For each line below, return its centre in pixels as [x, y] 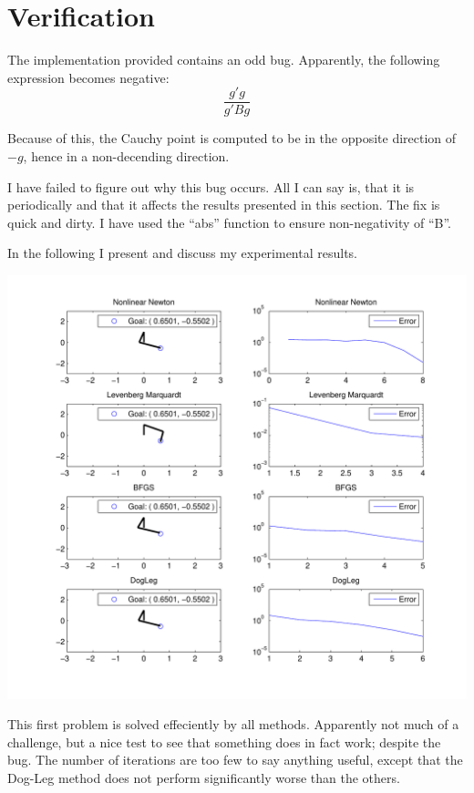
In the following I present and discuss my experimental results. [183, 253]
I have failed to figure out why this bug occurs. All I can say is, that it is [211, 186]
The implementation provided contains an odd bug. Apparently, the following [224, 60]
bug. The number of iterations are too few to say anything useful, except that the [235, 760]
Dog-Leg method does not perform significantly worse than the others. [204, 777]
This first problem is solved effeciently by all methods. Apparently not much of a [233, 724]
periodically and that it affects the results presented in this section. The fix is [224, 205]
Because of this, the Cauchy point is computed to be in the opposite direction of [232, 138]
